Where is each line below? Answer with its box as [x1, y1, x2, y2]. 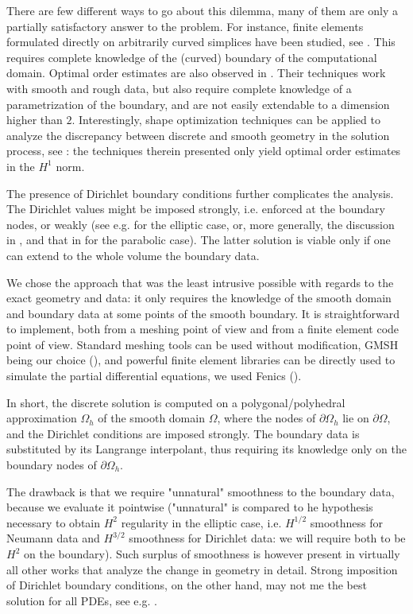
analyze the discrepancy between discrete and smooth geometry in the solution [6, 126, 390, 143]
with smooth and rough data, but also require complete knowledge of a [6, 80, 352, 96]
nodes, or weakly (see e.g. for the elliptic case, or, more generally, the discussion [6, 216, 395, 232]
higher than [6, 111, 63, 128]
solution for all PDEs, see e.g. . [6, 592, 157, 608]
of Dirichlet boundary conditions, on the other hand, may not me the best [6, 577, 367, 593]
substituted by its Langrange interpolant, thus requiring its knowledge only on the [6, 441, 407, 457]
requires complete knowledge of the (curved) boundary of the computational [6, 49, 377, 65]
